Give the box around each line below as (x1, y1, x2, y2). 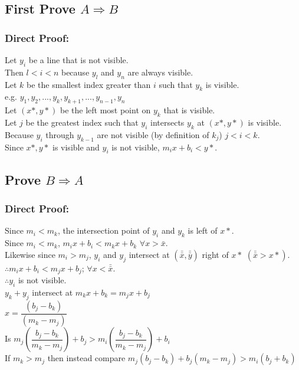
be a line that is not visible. (28, 54, 129, 66)
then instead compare (47, 352, 126, 364)
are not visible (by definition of (97, 128, 209, 140)
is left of (188, 224, 218, 237)
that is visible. (163, 104, 215, 116)
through (45, 128, 74, 140)
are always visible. (127, 66, 193, 78)
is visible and (52, 140, 100, 153)
